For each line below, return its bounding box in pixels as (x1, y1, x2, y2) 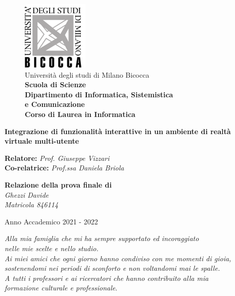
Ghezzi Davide (5, 189, 49, 200)
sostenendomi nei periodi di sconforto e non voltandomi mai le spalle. (5, 263, 220, 273)
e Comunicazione (25, 99, 85, 109)
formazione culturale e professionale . (5, 282, 118, 293)
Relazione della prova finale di (5, 179, 112, 190)
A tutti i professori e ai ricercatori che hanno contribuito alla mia (5, 272, 209, 283)
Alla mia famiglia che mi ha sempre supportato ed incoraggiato (5, 233, 199, 244)
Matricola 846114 (5, 199, 59, 210)
